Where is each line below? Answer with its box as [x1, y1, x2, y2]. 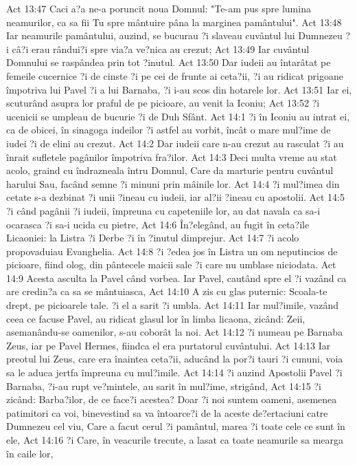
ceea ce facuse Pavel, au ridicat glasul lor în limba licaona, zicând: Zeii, [6, 311, 306, 325]
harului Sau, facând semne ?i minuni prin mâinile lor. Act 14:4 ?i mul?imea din [6, 176, 340, 191]
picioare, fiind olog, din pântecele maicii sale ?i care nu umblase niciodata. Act [6, 257, 336, 272]
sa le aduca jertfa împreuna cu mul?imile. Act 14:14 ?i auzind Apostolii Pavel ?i [6, 365, 343, 380]
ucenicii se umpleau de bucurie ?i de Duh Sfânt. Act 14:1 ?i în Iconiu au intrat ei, [6, 109, 350, 123]
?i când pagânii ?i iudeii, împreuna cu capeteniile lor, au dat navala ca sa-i [6, 203, 321, 217]
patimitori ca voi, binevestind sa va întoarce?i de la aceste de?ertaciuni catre [6, 405, 328, 420]
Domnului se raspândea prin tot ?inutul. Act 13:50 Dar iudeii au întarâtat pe [6, 55, 331, 69]
